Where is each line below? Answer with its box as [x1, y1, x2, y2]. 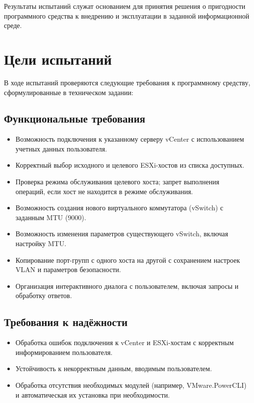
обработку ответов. [15, 290, 72, 301]
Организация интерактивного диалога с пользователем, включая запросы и [15, 280, 239, 291]
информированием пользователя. [15, 347, 113, 357]
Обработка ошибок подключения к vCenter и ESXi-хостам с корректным [15, 337, 234, 348]
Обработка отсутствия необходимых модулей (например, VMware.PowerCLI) [15, 380, 247, 390]
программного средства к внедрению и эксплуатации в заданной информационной [4, 10, 250, 21]
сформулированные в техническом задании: [4, 87, 133, 97]
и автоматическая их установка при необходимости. [15, 389, 170, 400]
